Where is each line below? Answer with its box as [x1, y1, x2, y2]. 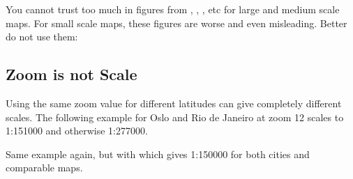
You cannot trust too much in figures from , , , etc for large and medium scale [6, 2, 340, 16]
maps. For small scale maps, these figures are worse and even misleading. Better [6, 15, 347, 30]
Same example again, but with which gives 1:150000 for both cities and [6, 146, 310, 161]
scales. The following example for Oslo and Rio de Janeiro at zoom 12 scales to [6, 109, 344, 124]
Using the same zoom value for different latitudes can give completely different [6, 95, 342, 110]
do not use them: [6, 29, 78, 44]
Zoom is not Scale [6, 63, 137, 85]
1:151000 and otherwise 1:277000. [6, 123, 148, 138]
